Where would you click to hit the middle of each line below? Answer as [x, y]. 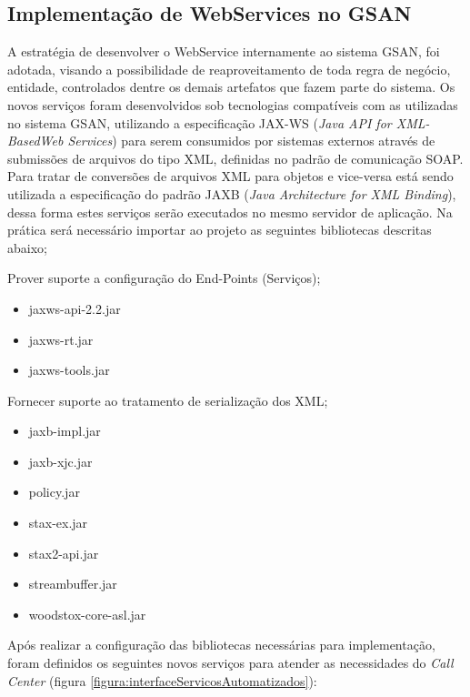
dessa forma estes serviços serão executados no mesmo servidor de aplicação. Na [230, 212]
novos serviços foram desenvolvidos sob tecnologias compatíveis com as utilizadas [233, 104]
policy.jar [54, 492]
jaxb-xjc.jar [60, 461]
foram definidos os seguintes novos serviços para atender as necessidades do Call [230, 663]
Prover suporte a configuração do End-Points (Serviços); [164, 278]
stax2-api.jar [64, 553]
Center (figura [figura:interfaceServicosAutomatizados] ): [162, 680]
